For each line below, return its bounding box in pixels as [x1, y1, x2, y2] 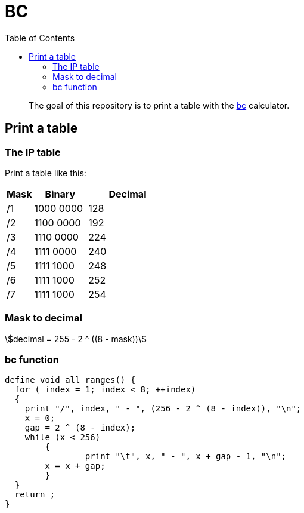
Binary [45, 188, 76, 200]
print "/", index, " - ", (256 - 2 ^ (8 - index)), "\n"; [24, 404, 302, 414]
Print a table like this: [5, 167, 86, 178]
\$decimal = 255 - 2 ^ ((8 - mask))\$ [5, 333, 147, 344]
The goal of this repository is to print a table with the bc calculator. [29, 100, 290, 110]
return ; [14, 490, 55, 500]
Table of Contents [5, 32, 75, 43]
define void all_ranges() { [5, 375, 136, 385]
